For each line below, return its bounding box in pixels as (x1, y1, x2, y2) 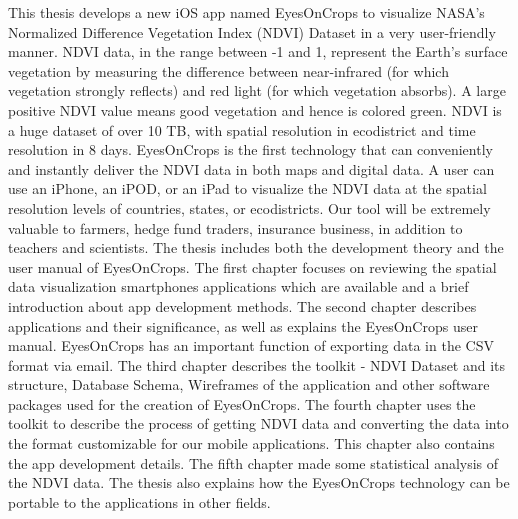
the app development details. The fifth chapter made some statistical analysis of (8, 452, 499, 473)
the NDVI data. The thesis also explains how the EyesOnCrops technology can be (8, 472, 510, 493)
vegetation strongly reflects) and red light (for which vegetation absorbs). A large (8, 80, 506, 101)
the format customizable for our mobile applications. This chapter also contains (8, 433, 495, 454)
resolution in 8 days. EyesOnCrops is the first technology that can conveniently (8, 139, 493, 160)
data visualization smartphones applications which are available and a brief (8, 276, 469, 297)
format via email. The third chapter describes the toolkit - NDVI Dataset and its (8, 354, 506, 375)
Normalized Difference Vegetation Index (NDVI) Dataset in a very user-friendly (8, 21, 496, 42)
